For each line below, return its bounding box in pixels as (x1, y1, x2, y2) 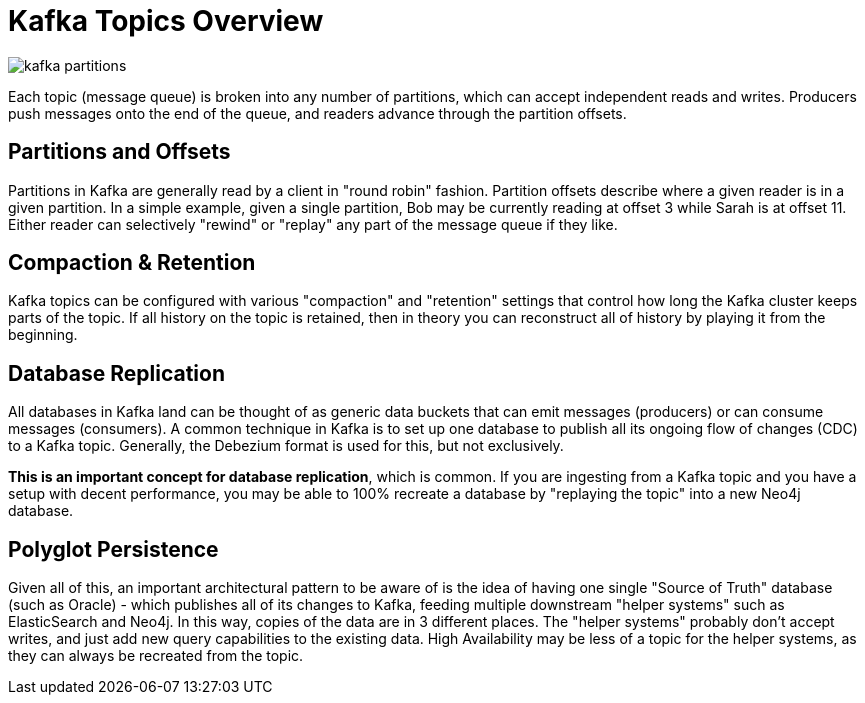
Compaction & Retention (8, 250, 256, 276)
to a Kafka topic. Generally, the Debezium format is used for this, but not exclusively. (8, 437, 564, 455)
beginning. (8, 326, 78, 344)
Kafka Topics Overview (8, 4, 324, 38)
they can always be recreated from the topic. (8, 647, 304, 665)
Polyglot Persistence (8, 536, 219, 562)
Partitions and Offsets (8, 139, 231, 165)
